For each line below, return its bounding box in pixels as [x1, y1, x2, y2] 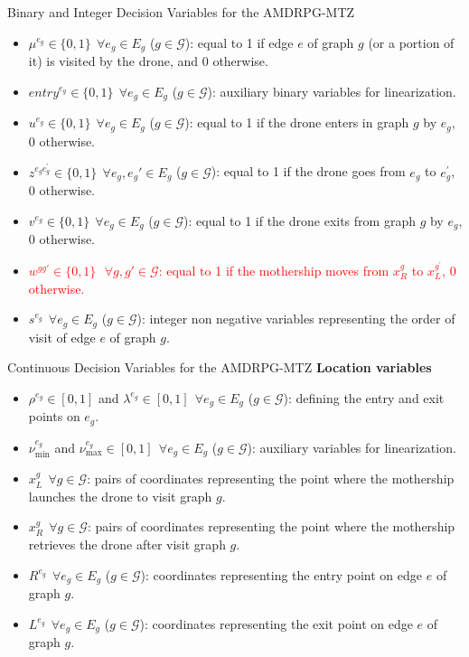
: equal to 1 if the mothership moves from [158, 261, 389, 280]
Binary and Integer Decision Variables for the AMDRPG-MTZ [7, 3, 355, 21]
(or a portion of [368, 33, 455, 52]
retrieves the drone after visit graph [28, 535, 226, 554]
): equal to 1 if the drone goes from [211, 162, 406, 181]
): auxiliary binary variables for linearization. [207, 81, 456, 100]
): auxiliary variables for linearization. [247, 437, 456, 456]
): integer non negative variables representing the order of [136, 309, 455, 328]
